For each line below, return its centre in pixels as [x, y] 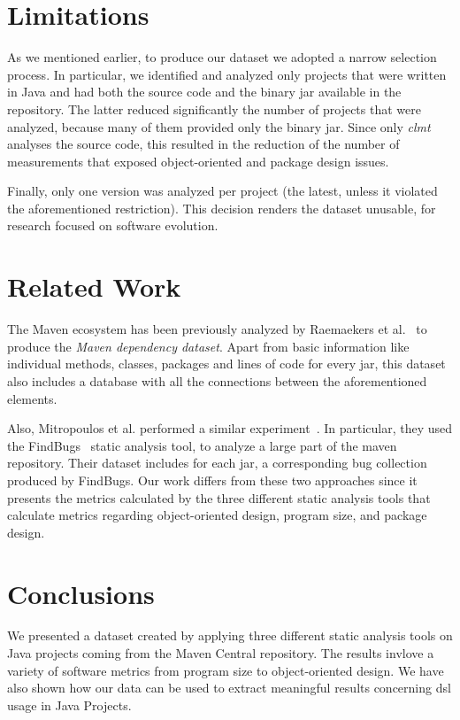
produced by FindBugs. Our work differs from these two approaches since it [212, 480]
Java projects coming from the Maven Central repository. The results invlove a [221, 653]
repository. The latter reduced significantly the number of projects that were [214, 108]
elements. [32, 398]
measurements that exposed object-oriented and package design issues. [198, 161]
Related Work [94, 286]
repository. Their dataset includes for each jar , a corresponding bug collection [217, 463]
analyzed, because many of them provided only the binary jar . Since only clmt [219, 126]
